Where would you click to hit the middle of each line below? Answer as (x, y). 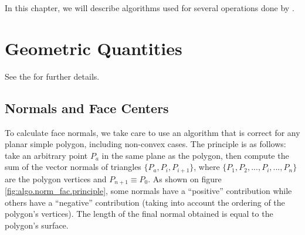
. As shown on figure (185, 178)
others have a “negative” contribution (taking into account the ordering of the (145, 202)
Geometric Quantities (94, 48)
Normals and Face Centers (87, 108)
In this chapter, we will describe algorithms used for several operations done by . (150, 8)
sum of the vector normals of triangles (73, 167)
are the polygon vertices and (56, 178)
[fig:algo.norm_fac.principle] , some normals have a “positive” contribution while (148, 191)
